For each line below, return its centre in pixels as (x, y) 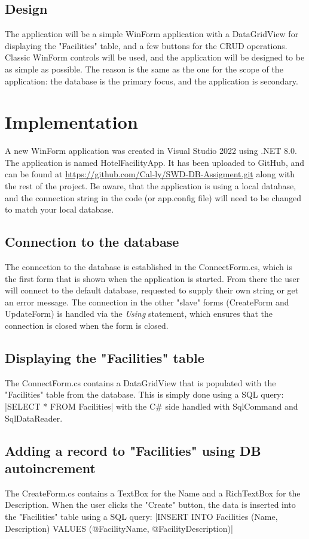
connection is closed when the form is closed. (87, 325)
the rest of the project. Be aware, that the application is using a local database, (151, 186)
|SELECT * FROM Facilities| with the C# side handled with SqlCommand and (152, 406)
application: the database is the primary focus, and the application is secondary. (152, 81)
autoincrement (50, 467)
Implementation (71, 122)
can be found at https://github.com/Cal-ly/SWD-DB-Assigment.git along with (150, 174)
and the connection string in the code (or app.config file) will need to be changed (153, 197)
